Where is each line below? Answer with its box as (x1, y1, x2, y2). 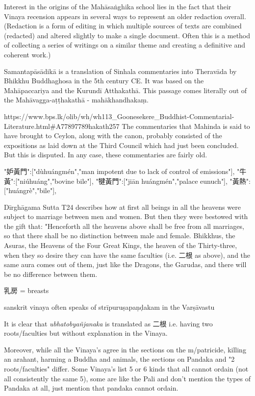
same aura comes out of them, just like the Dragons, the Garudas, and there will (4, 259, 247, 270)
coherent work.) (4, 49, 51, 59)
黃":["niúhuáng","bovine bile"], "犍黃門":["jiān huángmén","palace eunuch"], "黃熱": (4, 175, 251, 186)
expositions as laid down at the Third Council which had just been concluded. (4, 140, 239, 150)
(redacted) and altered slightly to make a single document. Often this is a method (4, 30, 251, 40)
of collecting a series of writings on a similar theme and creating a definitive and (4, 40, 245, 50)
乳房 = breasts (4, 285, 49, 296)
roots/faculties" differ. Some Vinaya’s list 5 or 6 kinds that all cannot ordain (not (4, 364, 249, 373)
